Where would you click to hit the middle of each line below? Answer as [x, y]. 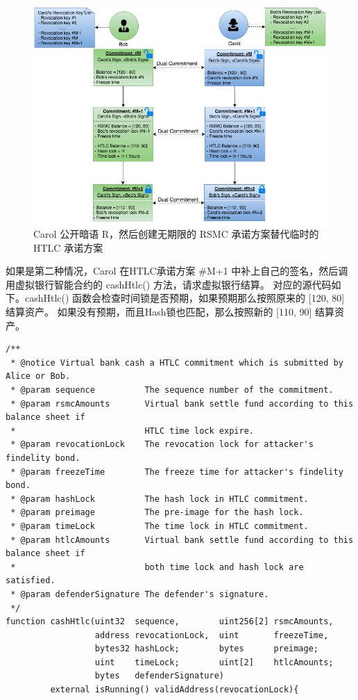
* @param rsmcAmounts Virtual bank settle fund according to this [182, 404]
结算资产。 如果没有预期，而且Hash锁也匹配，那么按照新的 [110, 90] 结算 [170, 312]
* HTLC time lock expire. [132, 431]
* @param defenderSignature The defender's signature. [140, 594]
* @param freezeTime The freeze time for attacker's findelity [177, 472]
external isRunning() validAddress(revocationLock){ [174, 690]
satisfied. [31, 581]
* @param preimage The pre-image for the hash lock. [157, 513]
